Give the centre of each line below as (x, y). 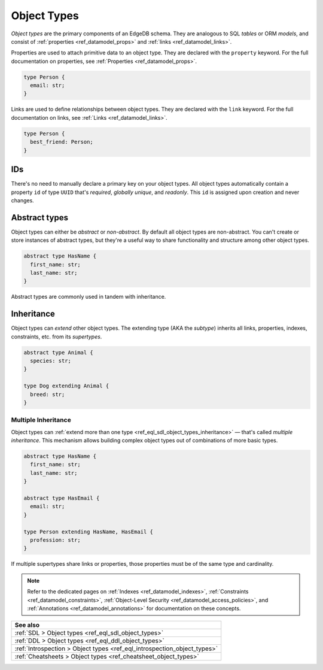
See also (27, 625)
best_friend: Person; (62, 142)
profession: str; (55, 540)
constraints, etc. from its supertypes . (57, 336)
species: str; (51, 361)
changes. (22, 200)
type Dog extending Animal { (66, 386)
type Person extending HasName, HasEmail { (89, 532)
